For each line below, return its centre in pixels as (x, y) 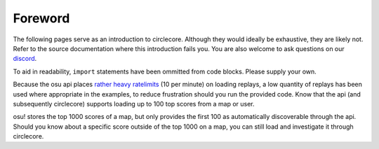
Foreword (41, 18)
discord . (25, 59)
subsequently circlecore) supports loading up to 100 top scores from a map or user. (134, 104)
